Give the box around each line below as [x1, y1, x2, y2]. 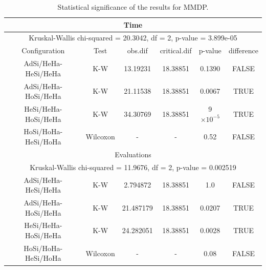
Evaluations [115, 149, 151, 159]
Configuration [21, 45, 65, 56]
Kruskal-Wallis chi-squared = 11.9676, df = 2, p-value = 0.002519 [30, 161, 236, 172]
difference [229, 45, 258, 56]
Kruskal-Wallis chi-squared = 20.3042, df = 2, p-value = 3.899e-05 [29, 32, 237, 43]
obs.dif [127, 45, 148, 56]
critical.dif [160, 45, 192, 56]
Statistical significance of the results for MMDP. [57, 2, 209, 12]
